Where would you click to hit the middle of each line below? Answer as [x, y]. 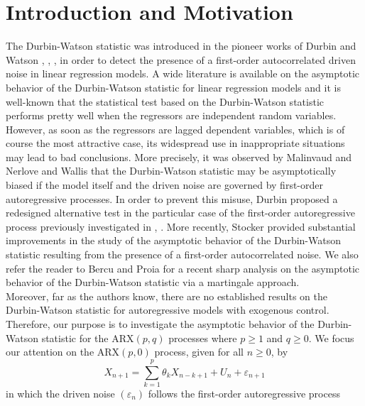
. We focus [331, 338]
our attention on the [50, 352]
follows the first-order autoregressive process [244, 393]
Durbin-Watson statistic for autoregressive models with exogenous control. [168, 310]
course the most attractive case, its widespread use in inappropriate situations [175, 143]
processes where [203, 338]
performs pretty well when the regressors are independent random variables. [171, 115]
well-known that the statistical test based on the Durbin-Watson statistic [165, 101]
